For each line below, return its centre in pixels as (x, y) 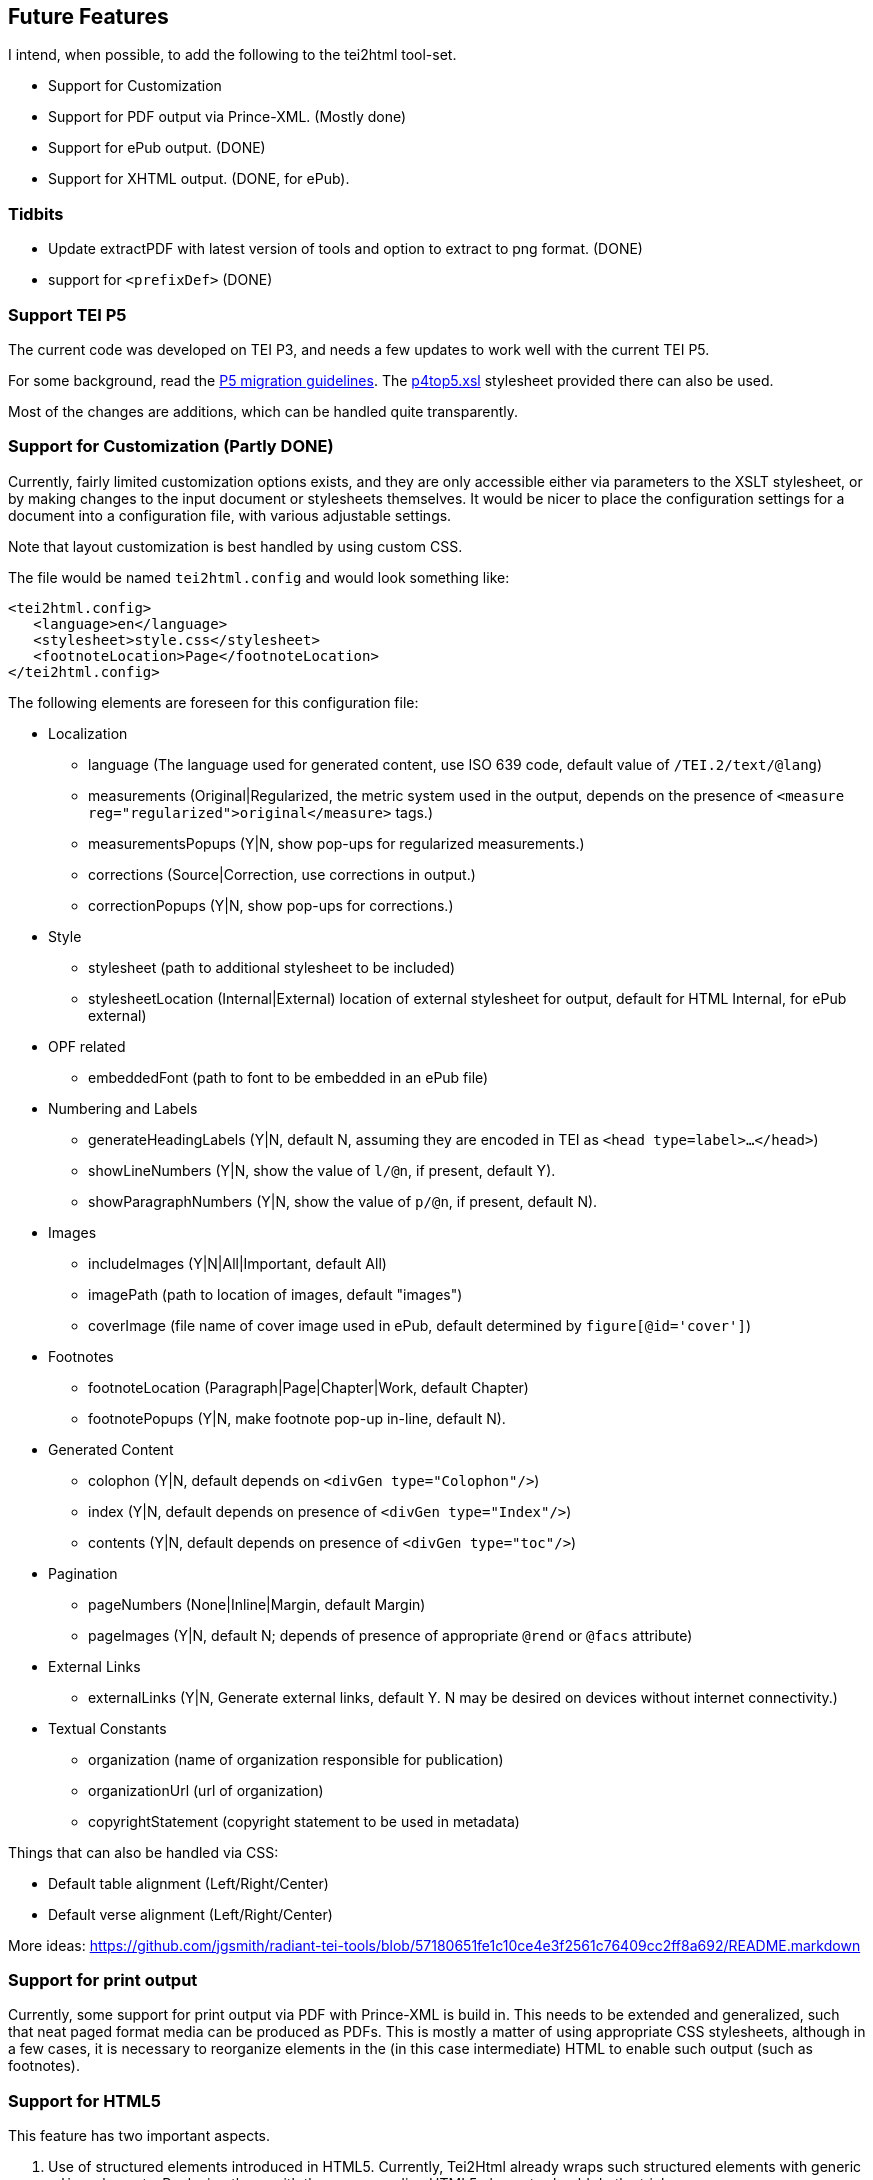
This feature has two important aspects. (139, 2136)
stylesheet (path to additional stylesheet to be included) (272, 967)
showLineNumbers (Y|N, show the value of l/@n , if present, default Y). (322, 1170)
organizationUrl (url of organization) (206, 1790)
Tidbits (36, 213)
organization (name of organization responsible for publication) (296, 1759)
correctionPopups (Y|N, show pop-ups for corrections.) (271, 905)
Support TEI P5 (67, 314)
